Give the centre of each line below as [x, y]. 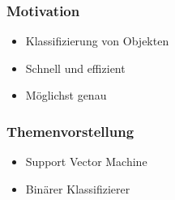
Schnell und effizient [75, 68]
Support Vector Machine [86, 162]
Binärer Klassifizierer [78, 188]
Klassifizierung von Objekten [97, 41]
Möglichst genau [66, 95]
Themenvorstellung [70, 131]
